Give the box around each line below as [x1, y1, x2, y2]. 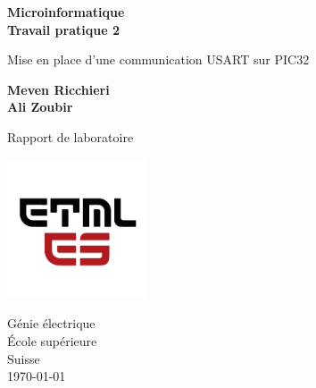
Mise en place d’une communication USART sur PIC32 [7, 50, 310, 69]
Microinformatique [7, 3, 125, 21]
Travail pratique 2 [7, 20, 120, 38]
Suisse [7, 349, 40, 367]
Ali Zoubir [7, 97, 73, 116]
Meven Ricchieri [7, 80, 110, 98]
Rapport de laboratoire [7, 127, 134, 146]
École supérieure [7, 331, 97, 350]
